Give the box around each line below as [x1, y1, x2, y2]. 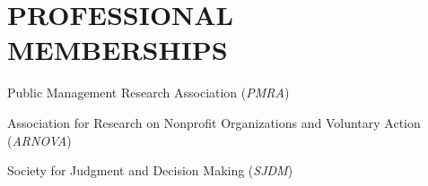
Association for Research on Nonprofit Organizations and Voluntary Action [7, 113, 421, 131]
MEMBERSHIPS [7, 31, 228, 68]
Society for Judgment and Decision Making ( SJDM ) [7, 161, 293, 180]
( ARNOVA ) [7, 131, 72, 149]
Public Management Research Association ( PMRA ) [7, 83, 290, 102]
